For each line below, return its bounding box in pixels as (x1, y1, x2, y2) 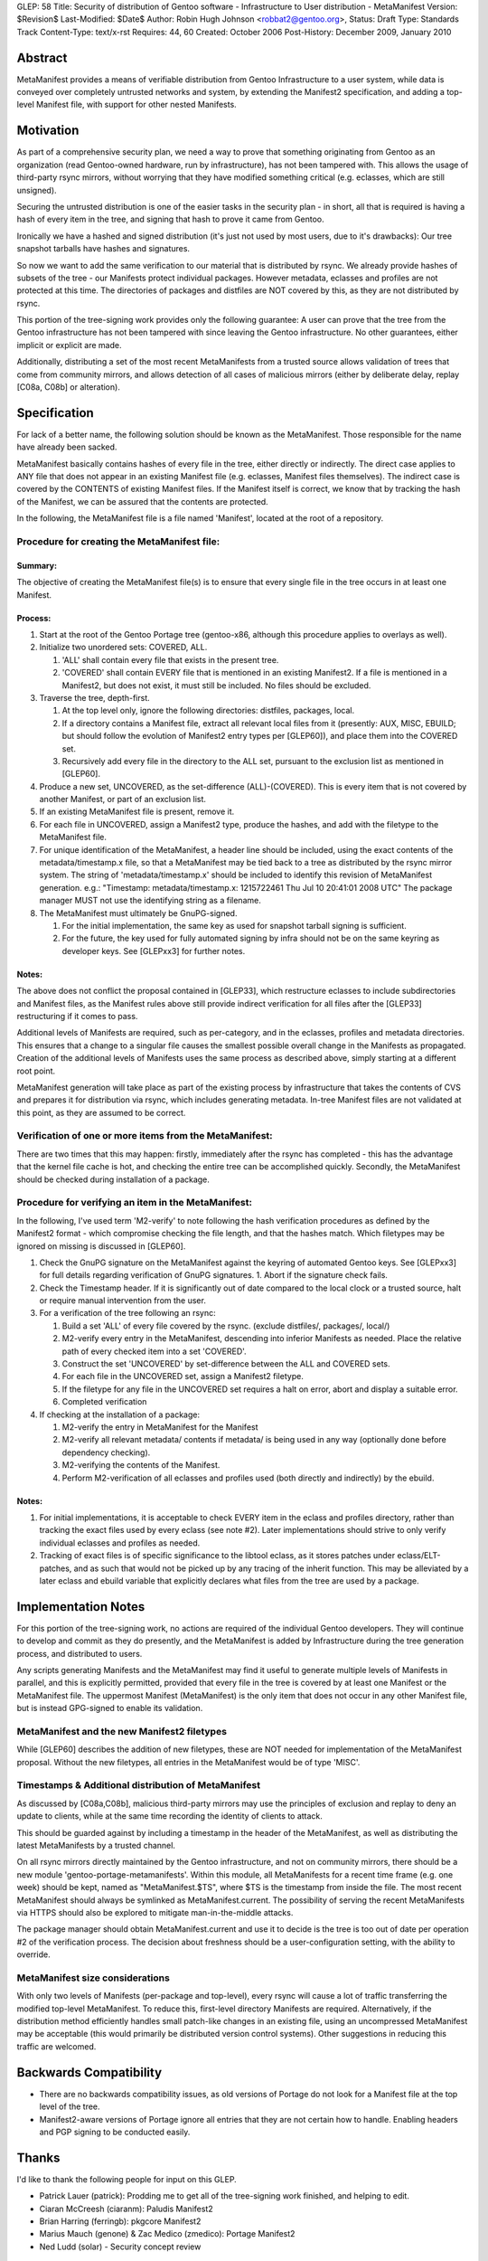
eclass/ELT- (397, 1550, 441, 1561)
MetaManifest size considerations (16, 1972, 171, 1984)
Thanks (16, 2150, 61, 2165)
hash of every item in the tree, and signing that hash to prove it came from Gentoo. (16, 213, 324, 225)
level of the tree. (39, 2101, 100, 2112)
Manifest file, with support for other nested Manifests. (36, 99, 237, 110)
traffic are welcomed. (16, 2040, 97, 2052)
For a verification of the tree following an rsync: (39, 1308, 216, 1319)
